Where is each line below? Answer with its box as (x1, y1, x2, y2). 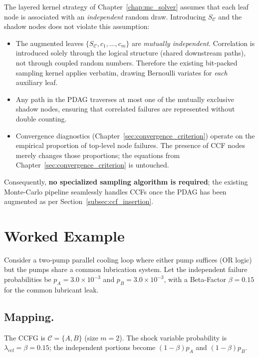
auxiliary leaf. (15, 77, 58, 87)
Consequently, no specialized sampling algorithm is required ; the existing (4, 176, 248, 186)
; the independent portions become (49, 342, 156, 352)
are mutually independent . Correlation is (131, 37, 255, 48)
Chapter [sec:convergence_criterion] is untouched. (15, 159, 169, 170)
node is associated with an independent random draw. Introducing (4, 11, 206, 21)
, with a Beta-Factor (164, 274, 227, 284)
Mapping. (4, 308, 54, 324)
